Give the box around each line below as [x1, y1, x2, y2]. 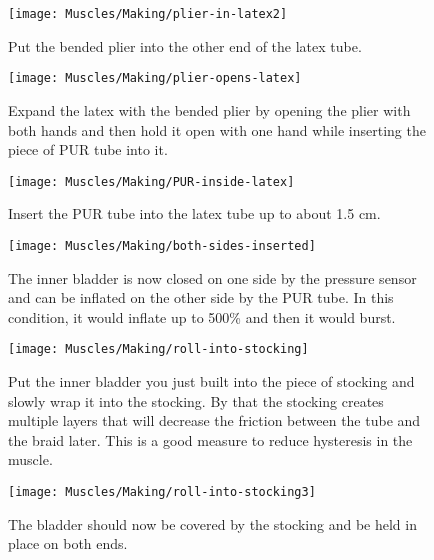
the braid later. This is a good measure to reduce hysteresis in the [8, 429, 413, 450]
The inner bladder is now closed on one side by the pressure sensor [8, 267, 417, 288]
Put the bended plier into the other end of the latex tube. [8, 35, 362, 56]
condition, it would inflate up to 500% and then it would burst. [8, 306, 396, 327]
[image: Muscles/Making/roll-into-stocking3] [8, 485, 316, 499]
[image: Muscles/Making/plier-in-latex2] [8, 7, 288, 21]
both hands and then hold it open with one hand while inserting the [8, 119, 426, 140]
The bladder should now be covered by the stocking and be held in [8, 513, 417, 534]
